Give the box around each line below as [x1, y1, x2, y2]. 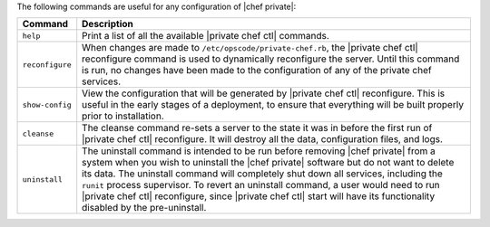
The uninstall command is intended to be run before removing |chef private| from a [82, 145, 436, 157]
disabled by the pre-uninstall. [82, 202, 207, 214]
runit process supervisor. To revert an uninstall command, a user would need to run [82, 179, 440, 192]
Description [82, 18, 133, 31]
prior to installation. [82, 109, 165, 122]
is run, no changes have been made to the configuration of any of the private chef [82, 64, 432, 77]
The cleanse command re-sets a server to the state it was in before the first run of [82, 122, 433, 135]
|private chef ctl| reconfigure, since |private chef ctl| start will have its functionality [82, 190, 436, 203]
